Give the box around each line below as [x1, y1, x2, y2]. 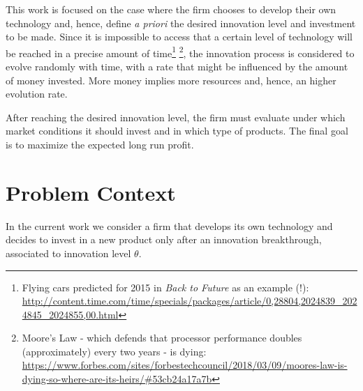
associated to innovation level [6, 245, 131, 260]
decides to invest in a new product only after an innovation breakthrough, [6, 232, 322, 247]
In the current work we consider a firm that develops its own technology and [6, 218, 333, 233]
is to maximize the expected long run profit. [6, 137, 194, 151]
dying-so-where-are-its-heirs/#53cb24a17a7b [22, 371, 212, 386]
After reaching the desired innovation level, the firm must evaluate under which [6, 109, 346, 124]
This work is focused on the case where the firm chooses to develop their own [6, 2, 336, 16]
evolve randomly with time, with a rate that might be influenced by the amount [6, 59, 348, 74]
